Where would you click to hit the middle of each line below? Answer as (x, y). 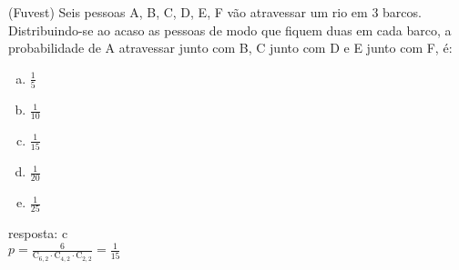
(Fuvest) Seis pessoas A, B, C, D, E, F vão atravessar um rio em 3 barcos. (215, 12)
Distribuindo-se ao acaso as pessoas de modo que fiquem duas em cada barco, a (230, 30)
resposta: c (38, 233)
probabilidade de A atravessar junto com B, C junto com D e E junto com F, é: (230, 48)
